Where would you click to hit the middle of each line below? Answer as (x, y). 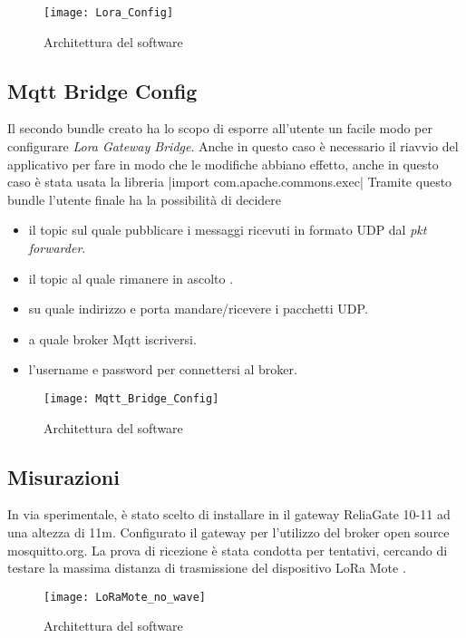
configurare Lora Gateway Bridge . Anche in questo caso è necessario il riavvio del (233, 146)
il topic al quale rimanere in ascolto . (131, 278)
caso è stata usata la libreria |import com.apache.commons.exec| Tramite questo (230, 182)
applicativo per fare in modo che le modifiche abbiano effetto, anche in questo (223, 164)
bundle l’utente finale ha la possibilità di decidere (145, 199)
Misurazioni (63, 476)
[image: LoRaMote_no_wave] (125, 597)
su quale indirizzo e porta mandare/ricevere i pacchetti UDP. (198, 309)
